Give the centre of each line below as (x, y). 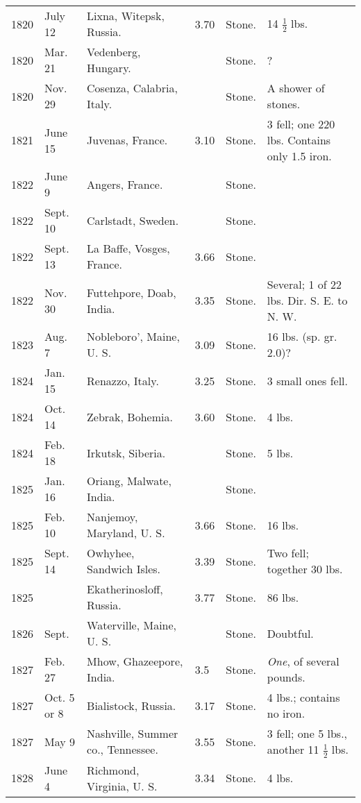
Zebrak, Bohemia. (130, 416)
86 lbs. (283, 597)
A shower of (296, 88)
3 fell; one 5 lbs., (307, 733)
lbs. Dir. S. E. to (307, 300)
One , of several (303, 661)
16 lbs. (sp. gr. (302, 336)
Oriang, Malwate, (129, 481)
